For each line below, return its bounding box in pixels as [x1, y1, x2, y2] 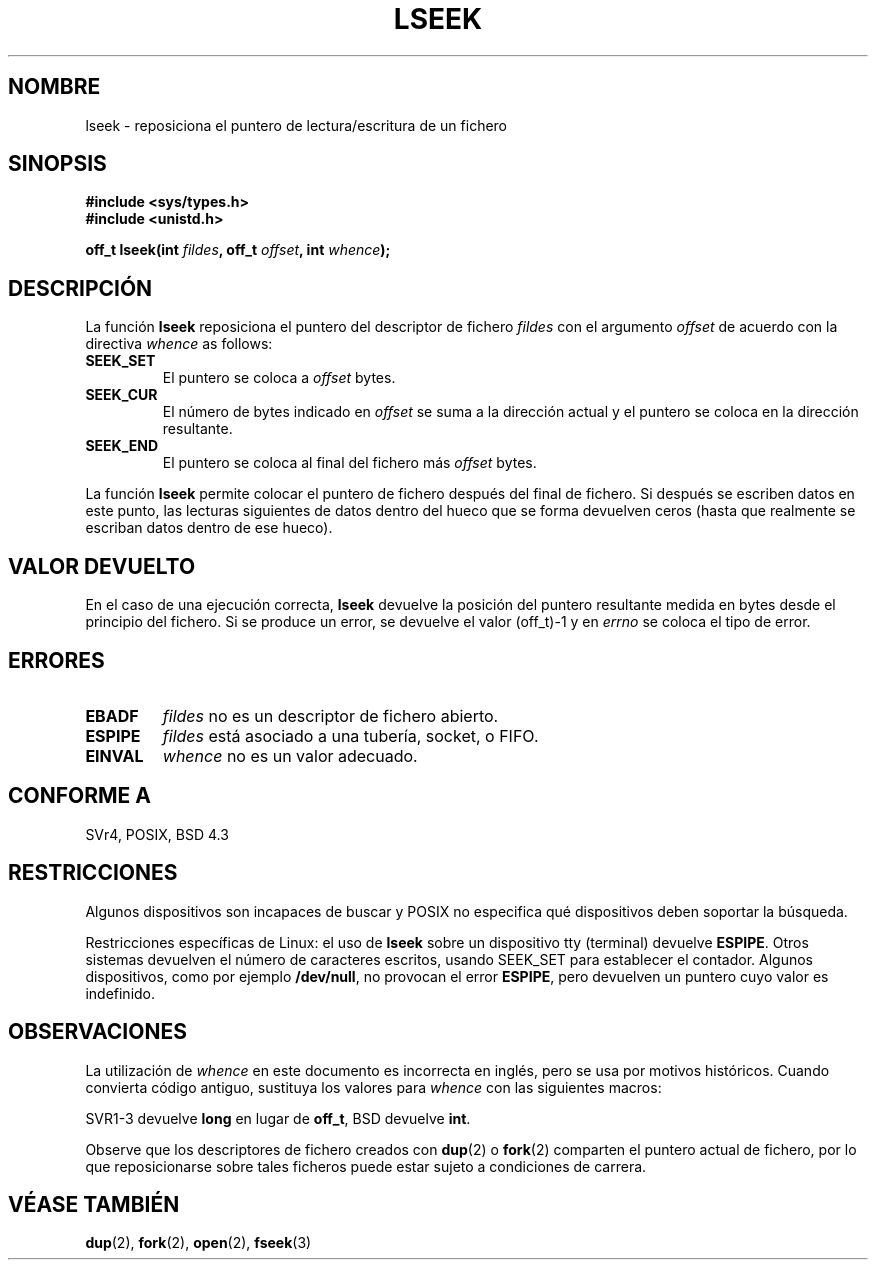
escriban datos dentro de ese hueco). [85, 519, 333, 537]
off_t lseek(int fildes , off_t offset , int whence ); [85, 241, 391, 259]
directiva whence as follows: [85, 335, 273, 353]
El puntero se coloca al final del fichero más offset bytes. [162, 454, 537, 472]
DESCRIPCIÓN [8, 275, 153, 301]
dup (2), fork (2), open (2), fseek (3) [85, 1234, 312, 1252]
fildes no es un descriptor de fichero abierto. [162, 705, 499, 726]
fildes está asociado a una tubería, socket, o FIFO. [162, 725, 539, 746]
